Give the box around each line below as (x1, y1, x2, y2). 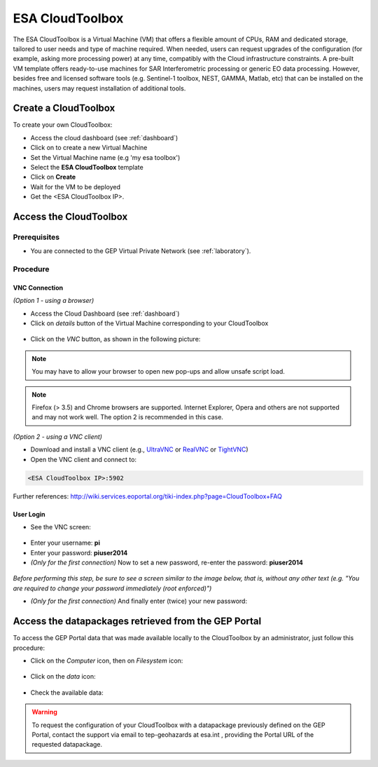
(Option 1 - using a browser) (13, 297, 94, 305)
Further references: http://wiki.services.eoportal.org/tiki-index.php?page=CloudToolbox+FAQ (13, 491, 283, 501)
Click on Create (30, 172, 76, 182)
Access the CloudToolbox (13, 210, 128, 222)
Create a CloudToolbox (13, 102, 115, 114)
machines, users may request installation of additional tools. (13, 84, 186, 93)
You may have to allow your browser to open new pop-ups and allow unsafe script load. (31, 367, 285, 376)
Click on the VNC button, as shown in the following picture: (30, 335, 201, 344)
